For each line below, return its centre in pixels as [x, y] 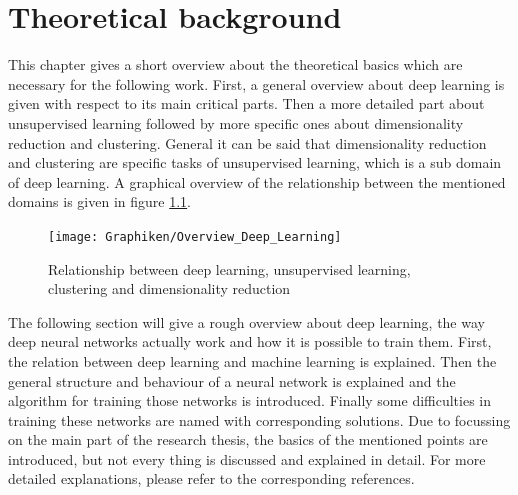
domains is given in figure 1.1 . [100, 201]
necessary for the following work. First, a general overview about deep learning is [256, 83]
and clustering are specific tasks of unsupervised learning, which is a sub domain [255, 162]
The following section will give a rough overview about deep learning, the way [246, 321]
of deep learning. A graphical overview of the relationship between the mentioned [257, 181]
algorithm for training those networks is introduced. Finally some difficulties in [250, 400]
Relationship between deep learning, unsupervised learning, [229, 268]
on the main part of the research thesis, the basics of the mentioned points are [248, 439]
